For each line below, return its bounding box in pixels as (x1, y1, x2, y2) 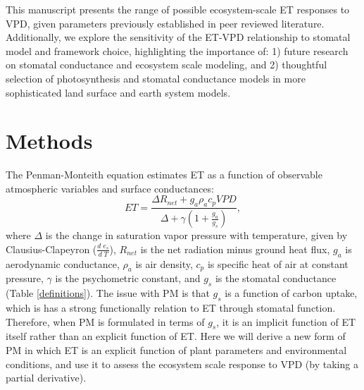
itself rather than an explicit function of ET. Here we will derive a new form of (6, 329, 346, 343)
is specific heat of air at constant (207, 256, 349, 271)
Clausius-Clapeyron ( (6, 241, 97, 256)
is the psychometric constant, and (55, 271, 201, 286)
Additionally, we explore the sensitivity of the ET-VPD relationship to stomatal (6, 30, 351, 44)
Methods (6, 126, 93, 155)
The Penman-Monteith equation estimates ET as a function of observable (6, 167, 322, 182)
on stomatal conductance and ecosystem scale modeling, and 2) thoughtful (6, 57, 327, 72)
